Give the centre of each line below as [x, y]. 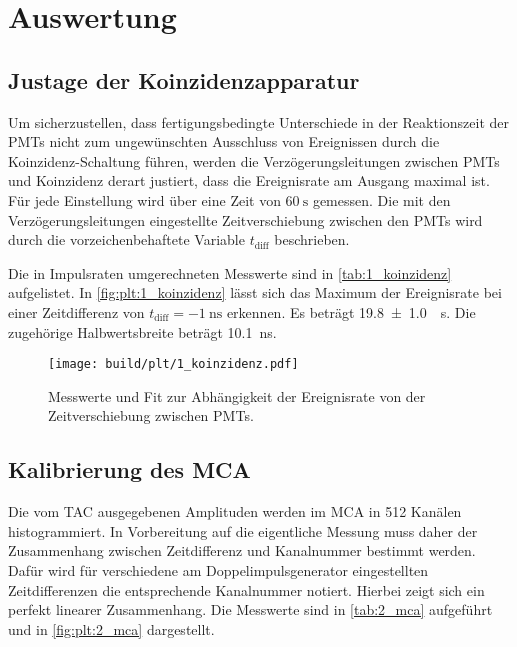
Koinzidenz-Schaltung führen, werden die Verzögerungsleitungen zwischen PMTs [254, 160]
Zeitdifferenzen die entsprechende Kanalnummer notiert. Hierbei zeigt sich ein [246, 589]
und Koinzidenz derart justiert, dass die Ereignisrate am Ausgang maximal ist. [249, 180]
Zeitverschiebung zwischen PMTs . [151, 415]
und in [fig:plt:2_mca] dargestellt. [111, 628]
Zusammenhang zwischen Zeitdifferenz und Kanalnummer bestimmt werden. [242, 550]
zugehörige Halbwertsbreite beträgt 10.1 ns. [142, 331]
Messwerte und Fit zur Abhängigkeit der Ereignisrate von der [237, 395]
